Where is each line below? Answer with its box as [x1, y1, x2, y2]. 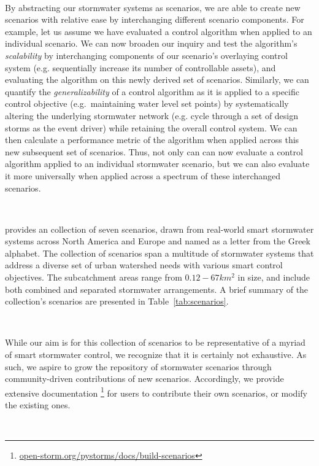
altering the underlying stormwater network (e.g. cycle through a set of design [5, 109, 299, 122]
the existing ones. [5, 398, 71, 411]
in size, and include [237, 271, 310, 284]
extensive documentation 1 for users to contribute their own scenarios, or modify [5, 384, 307, 399]
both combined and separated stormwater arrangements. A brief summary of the [5, 282, 309, 295]
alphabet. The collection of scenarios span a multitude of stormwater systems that [5, 246, 314, 259]
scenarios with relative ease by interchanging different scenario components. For [5, 13, 304, 26]
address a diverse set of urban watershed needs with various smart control [5, 258, 283, 271]
